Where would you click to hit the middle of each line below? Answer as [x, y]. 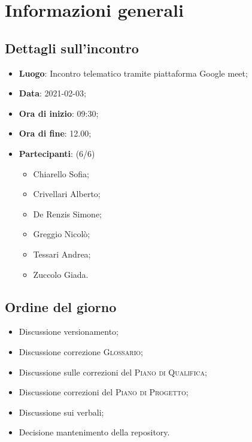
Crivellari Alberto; [67, 194]
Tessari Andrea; [62, 254]
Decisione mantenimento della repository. [94, 432]
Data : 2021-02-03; [52, 93]
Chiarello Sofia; [61, 173]
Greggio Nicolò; [62, 234]
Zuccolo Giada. [61, 274]
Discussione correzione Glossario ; [81, 351]
